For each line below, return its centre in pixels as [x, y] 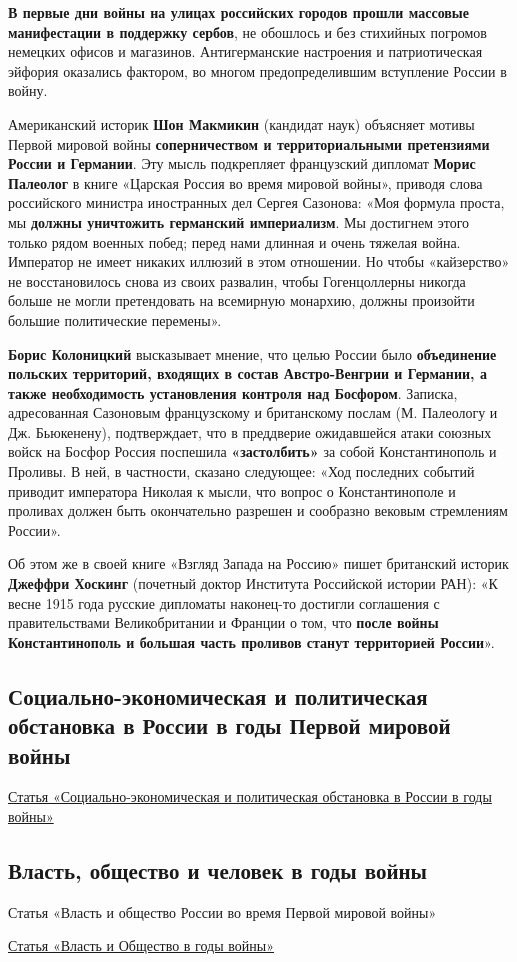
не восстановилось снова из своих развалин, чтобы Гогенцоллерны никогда [237, 280]
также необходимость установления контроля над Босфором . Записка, [233, 392]
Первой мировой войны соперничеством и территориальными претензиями [249, 143]
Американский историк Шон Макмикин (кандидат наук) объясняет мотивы [241, 123]
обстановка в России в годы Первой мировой [229, 725]
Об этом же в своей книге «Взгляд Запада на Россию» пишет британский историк [258, 563]
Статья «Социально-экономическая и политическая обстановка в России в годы [250, 796]
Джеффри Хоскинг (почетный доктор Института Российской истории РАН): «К [253, 583]
